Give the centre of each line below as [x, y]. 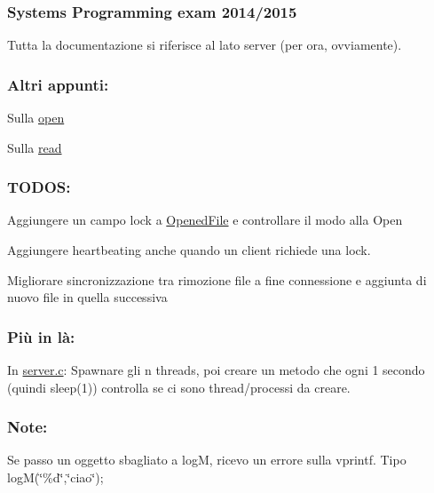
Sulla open [36, 118]
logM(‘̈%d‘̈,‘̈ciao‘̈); [55, 477]
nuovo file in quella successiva [87, 297]
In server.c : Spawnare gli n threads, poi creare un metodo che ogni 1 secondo [216, 370]
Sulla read [35, 147]
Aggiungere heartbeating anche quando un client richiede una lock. [189, 250]
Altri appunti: [58, 84]
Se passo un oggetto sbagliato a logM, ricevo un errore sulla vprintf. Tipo [207, 460]
